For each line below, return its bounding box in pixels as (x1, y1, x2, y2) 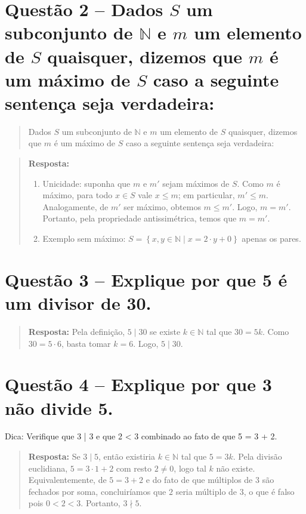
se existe (150, 325, 181, 337)
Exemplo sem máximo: (42, 232, 126, 245)
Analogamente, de (42, 200, 109, 213)
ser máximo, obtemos (123, 200, 201, 213)
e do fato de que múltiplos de (146, 473, 253, 486)
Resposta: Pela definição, (28, 325, 125, 337)
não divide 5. (5, 395, 113, 420)
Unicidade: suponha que (42, 177, 131, 189)
